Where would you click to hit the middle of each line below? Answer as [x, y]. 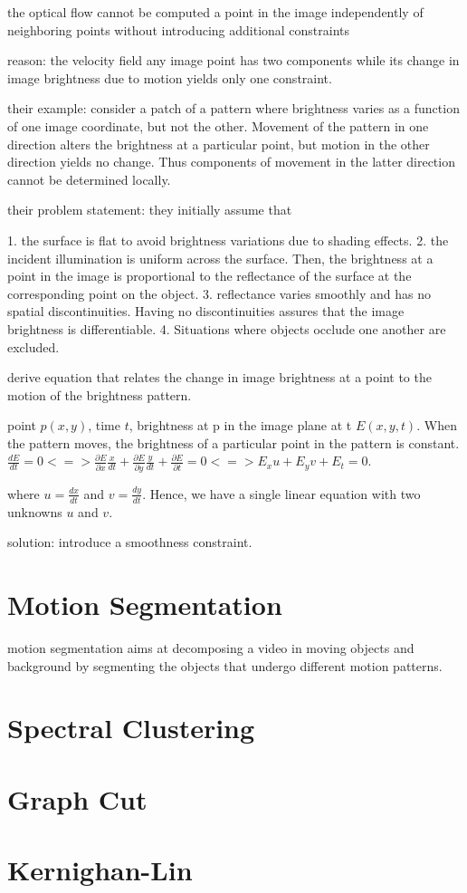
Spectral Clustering [131, 728]
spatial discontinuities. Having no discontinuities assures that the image [206, 311]
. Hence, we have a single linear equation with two [281, 493]
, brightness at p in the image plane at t [240, 425]
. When [437, 425]
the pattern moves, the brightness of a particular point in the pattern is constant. [233, 442]
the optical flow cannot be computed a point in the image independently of [215, 12]
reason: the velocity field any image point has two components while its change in [233, 60]
